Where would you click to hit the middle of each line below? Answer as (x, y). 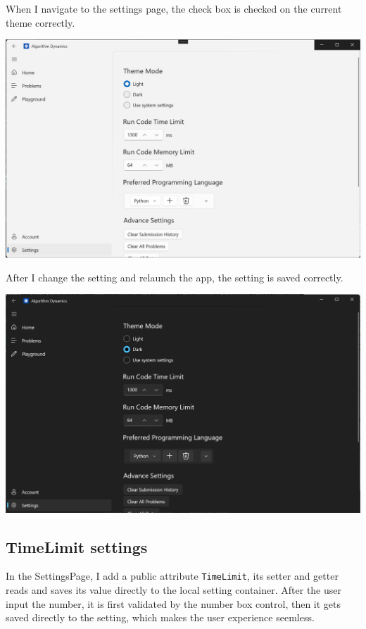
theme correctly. (40, 22)
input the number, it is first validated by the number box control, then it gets (173, 603)
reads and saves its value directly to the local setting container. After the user (174, 589)
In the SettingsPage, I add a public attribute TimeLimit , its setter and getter (172, 576)
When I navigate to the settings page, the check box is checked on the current (174, 8)
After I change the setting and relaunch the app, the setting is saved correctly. (175, 277)
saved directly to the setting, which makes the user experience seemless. (160, 617)
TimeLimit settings (77, 546)
